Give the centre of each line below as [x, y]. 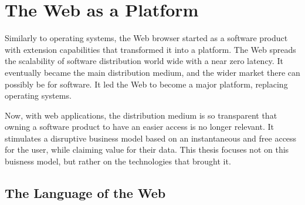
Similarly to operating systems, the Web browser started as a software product [146, 38]
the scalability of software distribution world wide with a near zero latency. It [144, 61]
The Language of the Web [85, 193]
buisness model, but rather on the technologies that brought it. [118, 161]
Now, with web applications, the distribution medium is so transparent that [141, 115]
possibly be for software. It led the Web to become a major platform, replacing [146, 84]
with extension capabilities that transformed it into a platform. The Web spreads [150, 49]
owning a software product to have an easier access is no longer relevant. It [140, 127]
